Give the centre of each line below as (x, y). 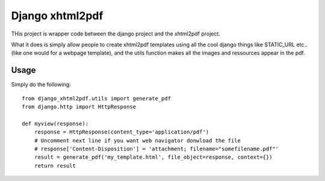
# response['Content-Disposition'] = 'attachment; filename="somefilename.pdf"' (156, 149)
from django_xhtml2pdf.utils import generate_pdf (97, 98)
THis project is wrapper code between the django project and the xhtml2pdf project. (116, 34)
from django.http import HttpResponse (79, 107)
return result (55, 166)
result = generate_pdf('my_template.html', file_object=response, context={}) (153, 157)
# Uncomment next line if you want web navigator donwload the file (137, 140)
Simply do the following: (41, 85)
